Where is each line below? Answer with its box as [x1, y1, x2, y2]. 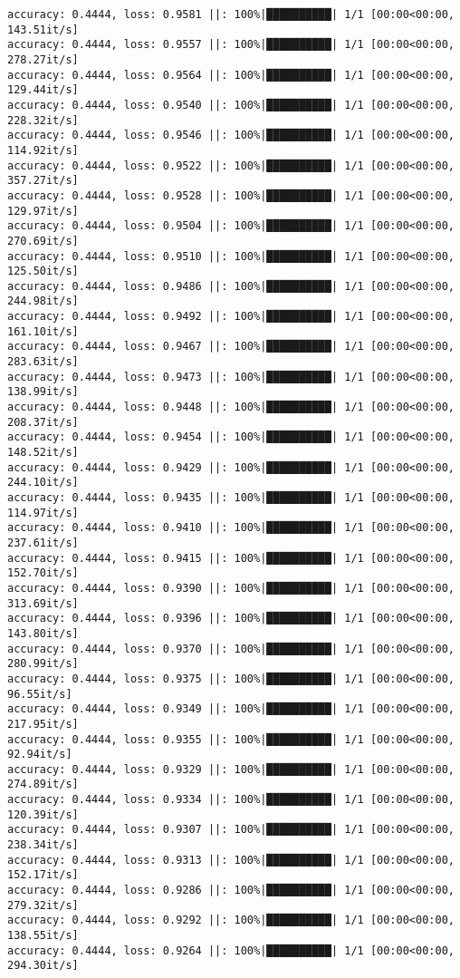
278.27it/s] [7, 53, 79, 66]
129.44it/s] [7, 83, 79, 97]
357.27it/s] [7, 174, 79, 188]
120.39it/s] [7, 808, 79, 821]
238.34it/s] [7, 838, 79, 852]
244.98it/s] [7, 295, 79, 308]
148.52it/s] [7, 446, 79, 460]
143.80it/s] [7, 626, 79, 640]
